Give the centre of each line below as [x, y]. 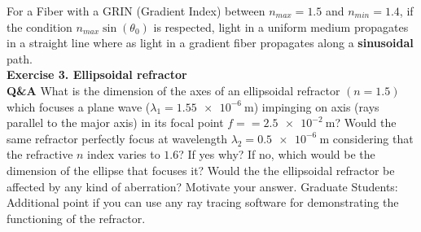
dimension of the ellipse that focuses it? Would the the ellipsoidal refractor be [201, 170]
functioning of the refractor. [76, 218]
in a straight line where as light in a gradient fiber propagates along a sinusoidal [210, 43]
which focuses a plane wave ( [79, 106]
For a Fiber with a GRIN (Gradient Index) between [136, 11]
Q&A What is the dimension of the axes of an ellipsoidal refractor [173, 90]
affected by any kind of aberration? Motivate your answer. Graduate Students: [202, 186]
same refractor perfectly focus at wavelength [117, 138]
